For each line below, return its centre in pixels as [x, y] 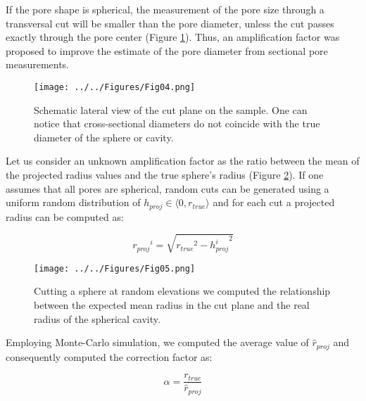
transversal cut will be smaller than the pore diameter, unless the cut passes [170, 23]
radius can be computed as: [65, 216]
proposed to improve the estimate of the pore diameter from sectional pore [167, 50]
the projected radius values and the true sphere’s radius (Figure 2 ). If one [165, 174]
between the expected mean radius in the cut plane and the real [172, 305]
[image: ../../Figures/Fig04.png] [115, 87]
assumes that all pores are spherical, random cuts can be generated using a [168, 188]
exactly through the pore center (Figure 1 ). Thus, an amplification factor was [173, 37]
